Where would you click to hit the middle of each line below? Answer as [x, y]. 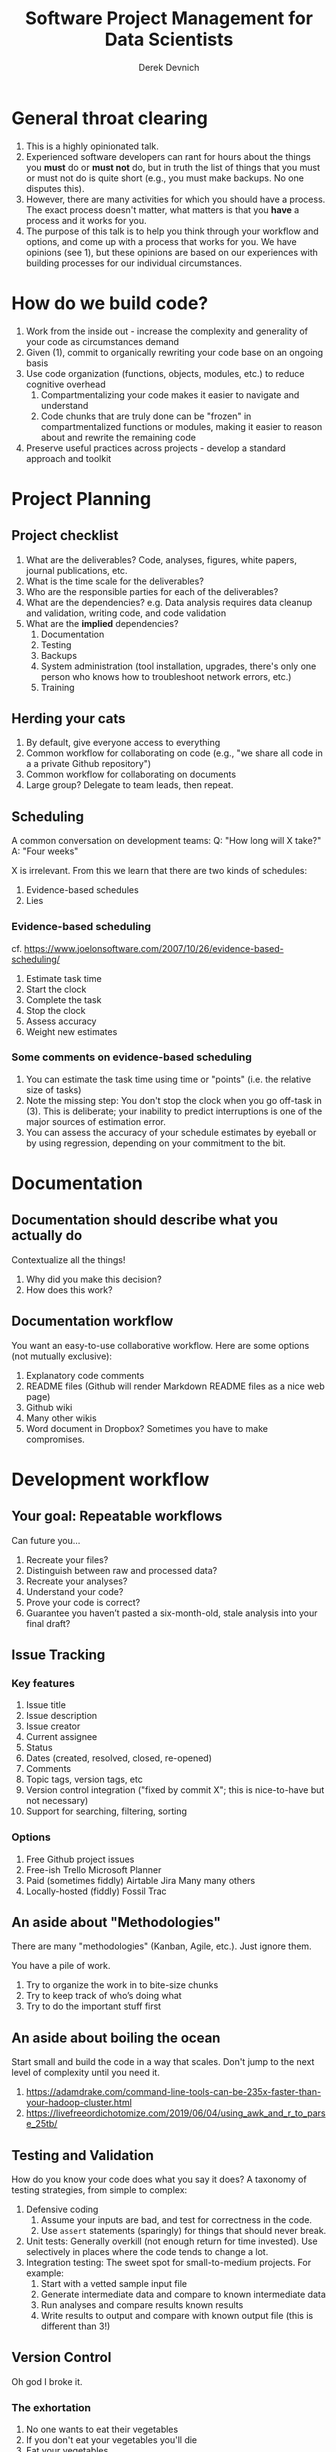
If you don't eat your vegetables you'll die [111, 2440]
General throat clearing [109, 118]
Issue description [61, 1716]
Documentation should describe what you [145, 1220]
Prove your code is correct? [83, 1602]
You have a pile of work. [61, 1966]
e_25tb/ [41, 2124]
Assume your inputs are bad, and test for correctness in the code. [176, 2220]
